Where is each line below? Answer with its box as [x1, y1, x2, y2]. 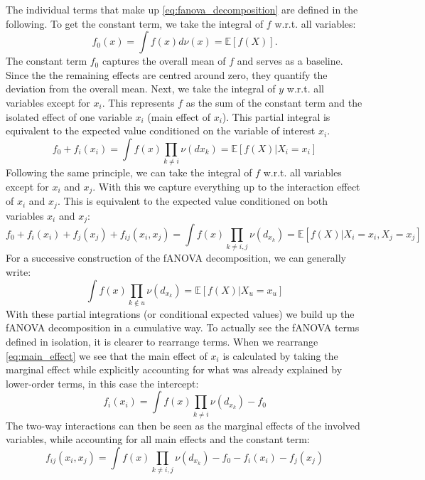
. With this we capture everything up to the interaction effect [92, 178, 360, 193]
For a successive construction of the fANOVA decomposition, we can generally [6, 250, 346, 265]
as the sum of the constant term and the [185, 95, 362, 110]
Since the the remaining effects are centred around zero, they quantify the [6, 67, 328, 82]
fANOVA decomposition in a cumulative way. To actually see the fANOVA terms [6, 320, 360, 335]
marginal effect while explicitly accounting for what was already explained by [6, 362, 343, 377]
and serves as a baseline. [237, 53, 343, 68]
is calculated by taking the [222, 348, 338, 363]
